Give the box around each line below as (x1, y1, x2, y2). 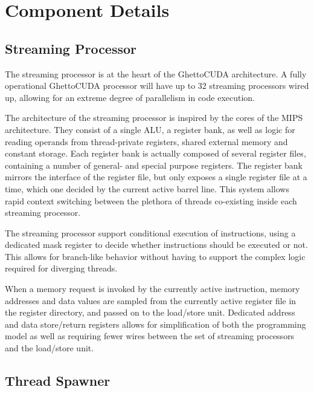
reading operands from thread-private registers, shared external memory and (5, 135, 288, 148)
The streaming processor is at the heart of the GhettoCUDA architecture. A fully (5, 67, 307, 80)
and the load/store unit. (5, 342, 94, 354)
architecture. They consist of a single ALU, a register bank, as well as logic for (5, 123, 295, 135)
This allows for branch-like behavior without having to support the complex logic (5, 250, 306, 262)
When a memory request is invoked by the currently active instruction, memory (5, 282, 300, 295)
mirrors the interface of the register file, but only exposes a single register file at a (5, 171, 307, 183)
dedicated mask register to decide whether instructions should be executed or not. (5, 238, 308, 251)
